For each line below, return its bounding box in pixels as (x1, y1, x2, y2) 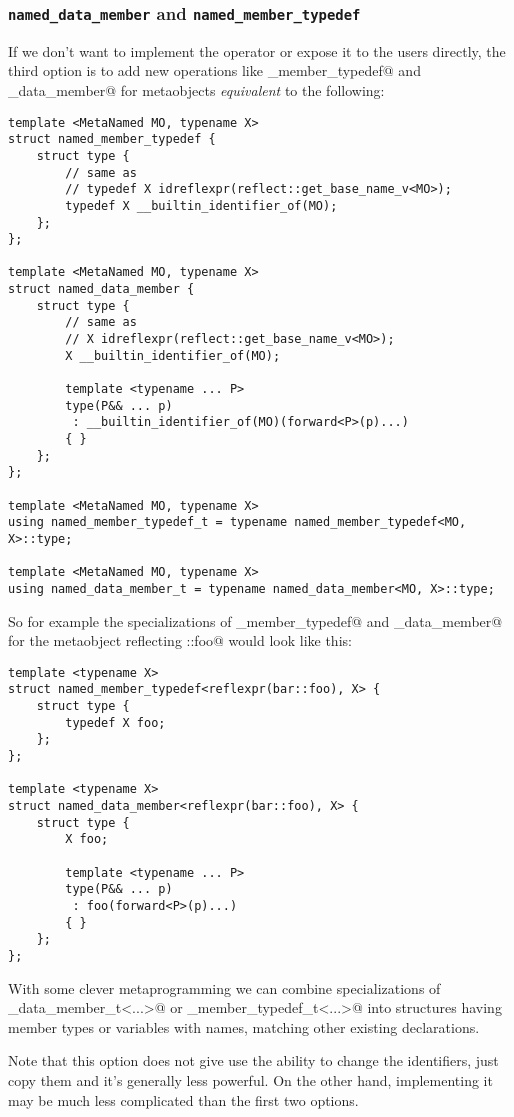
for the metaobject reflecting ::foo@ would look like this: (8, 630, 352, 651)
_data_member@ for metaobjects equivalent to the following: (8, 79, 385, 100)
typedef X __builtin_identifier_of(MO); (65, 198, 338, 213)
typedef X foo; (65, 715, 166, 730)
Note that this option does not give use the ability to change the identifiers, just (8, 1050, 499, 1071)
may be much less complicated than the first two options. (8, 1089, 359, 1110)
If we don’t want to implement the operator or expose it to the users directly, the (8, 40, 506, 61)
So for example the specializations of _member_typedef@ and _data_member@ (8, 610, 503, 631)
